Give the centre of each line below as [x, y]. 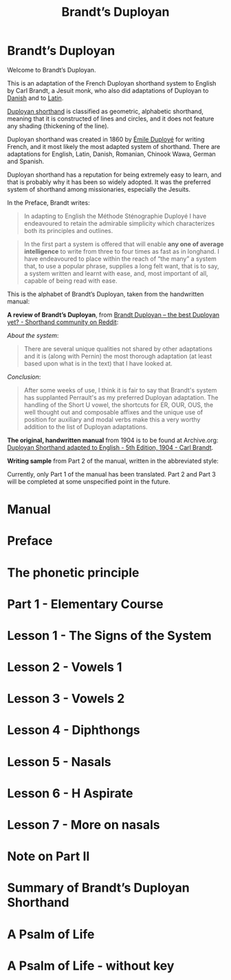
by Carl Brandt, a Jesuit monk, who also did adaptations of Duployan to [108, 90]
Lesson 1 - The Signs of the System [109, 636]
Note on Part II [48, 857]
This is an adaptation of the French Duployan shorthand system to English [112, 83]
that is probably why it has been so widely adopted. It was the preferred [109, 182]
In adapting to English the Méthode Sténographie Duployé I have [115, 216]
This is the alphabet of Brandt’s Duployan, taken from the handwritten [106, 294]
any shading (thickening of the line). [58, 126]
